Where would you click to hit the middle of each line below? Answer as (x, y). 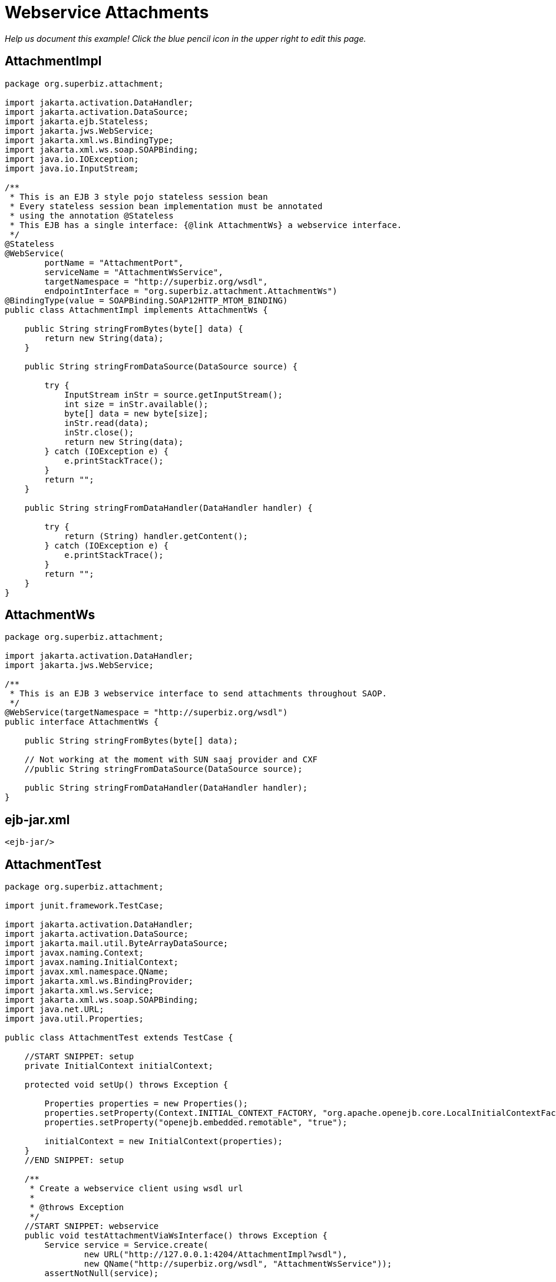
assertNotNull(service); (102, 1273)
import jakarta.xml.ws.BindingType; (89, 140)
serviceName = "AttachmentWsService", (134, 272)
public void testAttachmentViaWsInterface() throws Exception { (176, 1236)
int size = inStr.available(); (136, 404)
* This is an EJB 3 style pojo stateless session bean (139, 196)
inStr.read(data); (107, 423)
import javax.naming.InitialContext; (92, 962)
